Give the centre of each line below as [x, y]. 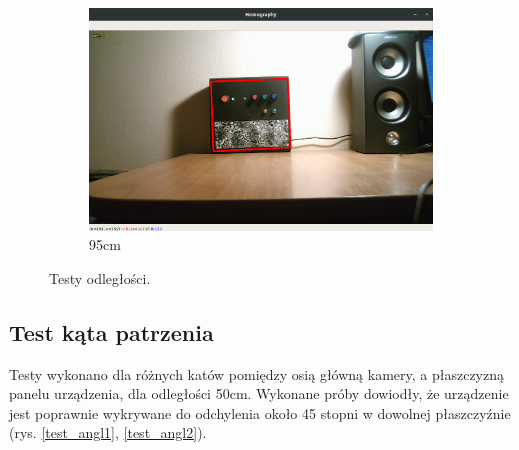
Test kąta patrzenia [111, 331]
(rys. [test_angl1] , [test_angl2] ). [108, 432]
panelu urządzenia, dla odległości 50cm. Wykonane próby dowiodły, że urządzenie [259, 393]
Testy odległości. [100, 277]
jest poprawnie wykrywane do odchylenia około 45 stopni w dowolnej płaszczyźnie [260, 412]
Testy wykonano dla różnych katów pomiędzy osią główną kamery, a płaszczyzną [257, 373]
